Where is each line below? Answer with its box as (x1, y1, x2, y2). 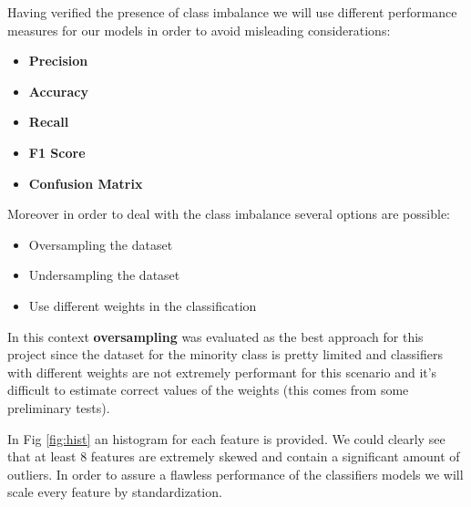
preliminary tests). (7, 398, 110, 417)
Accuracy (28, 81, 88, 100)
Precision (28, 51, 88, 70)
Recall (28, 112, 69, 131)
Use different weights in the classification (28, 295, 257, 315)
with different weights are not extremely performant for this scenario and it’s (7, 362, 437, 381)
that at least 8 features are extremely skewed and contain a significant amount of (7, 447, 460, 466)
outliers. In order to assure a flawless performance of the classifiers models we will (7, 464, 464, 483)
